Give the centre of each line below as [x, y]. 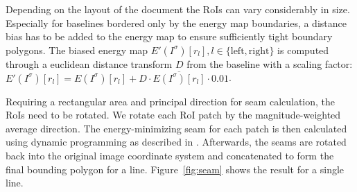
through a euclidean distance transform [89, 63]
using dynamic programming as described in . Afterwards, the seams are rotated [176, 142]
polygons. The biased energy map [77, 50]
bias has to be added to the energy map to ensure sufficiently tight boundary [169, 36]
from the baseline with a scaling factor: [270, 63]
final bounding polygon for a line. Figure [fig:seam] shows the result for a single [175, 169]
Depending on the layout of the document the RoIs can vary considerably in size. [178, 9]
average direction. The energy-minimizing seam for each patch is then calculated [176, 128]
